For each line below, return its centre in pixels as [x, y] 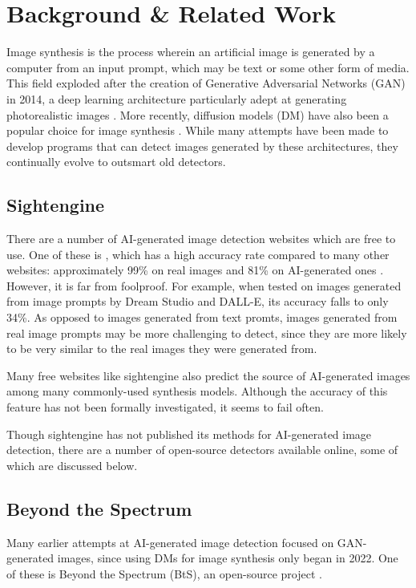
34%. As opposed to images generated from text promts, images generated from [202, 317]
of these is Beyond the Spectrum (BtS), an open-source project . [164, 573]
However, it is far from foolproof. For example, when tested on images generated [204, 285]
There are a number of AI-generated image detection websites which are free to [201, 239]
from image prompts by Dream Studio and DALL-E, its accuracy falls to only [198, 301]
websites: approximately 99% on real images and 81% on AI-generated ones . [195, 270]
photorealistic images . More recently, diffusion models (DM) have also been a [198, 114]
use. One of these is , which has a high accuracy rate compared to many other [198, 254]
